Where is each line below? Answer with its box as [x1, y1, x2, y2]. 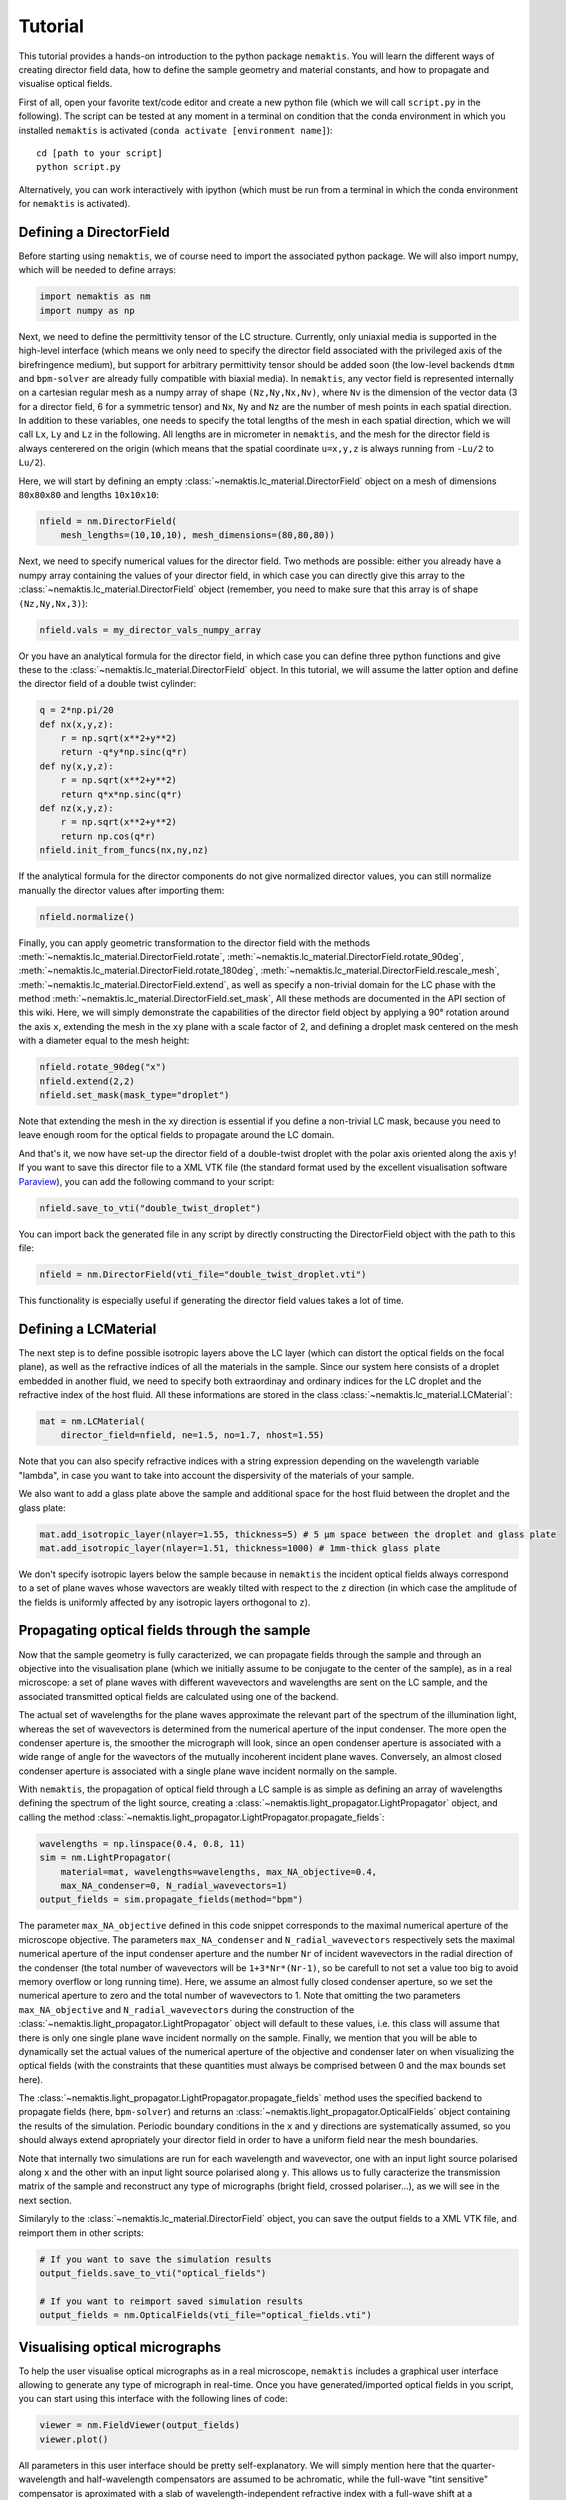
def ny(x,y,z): [39, 760, 114, 772]
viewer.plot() [39, 2433, 109, 2445]
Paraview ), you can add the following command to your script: [18, 1175, 275, 1187]
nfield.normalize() [39, 911, 135, 922]
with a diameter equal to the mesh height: [18, 1035, 190, 1047]
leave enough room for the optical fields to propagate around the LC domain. [18, 1129, 335, 1141]
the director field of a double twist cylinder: [18, 678, 197, 690]
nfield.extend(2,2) [39, 1075, 135, 1087]
